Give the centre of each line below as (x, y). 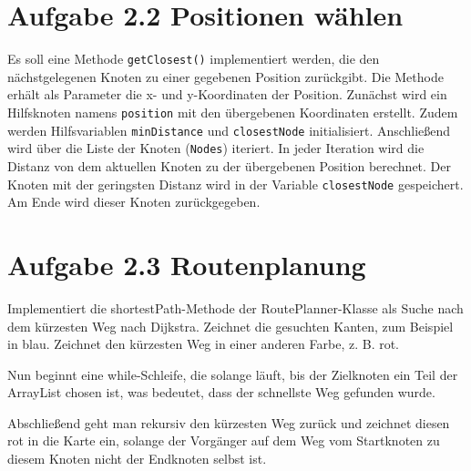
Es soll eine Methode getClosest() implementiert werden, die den (194, 59)
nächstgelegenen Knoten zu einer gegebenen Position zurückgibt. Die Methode (225, 76)
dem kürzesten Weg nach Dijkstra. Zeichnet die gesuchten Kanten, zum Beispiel (230, 326)
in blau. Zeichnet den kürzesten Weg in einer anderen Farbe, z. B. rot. (204, 344)
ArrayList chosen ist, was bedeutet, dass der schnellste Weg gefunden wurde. (221, 392)
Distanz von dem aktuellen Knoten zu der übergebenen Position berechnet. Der (230, 165)
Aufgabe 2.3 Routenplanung (187, 264)
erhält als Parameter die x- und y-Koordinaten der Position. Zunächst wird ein (227, 94)
